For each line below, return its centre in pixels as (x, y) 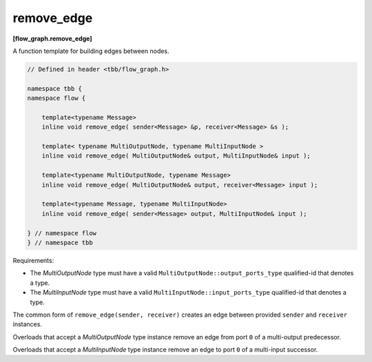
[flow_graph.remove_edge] (52, 39)
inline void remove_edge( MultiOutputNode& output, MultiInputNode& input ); (176, 156)
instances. (28, 324)
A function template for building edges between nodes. (91, 51)
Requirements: (33, 260)
